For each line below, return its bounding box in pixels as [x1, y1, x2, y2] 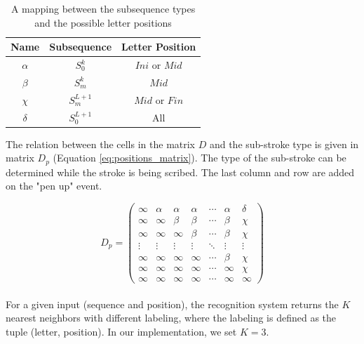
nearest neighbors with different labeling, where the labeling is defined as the [6, 310, 337, 325]
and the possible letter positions [34, 15, 172, 29]
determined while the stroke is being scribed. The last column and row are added [6, 164, 355, 179]
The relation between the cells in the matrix [6, 136, 196, 151]
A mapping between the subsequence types [11, 1, 196, 15]
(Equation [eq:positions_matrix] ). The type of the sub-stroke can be [53, 150, 346, 165]
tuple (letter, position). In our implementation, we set [6, 324, 237, 338]
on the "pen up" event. [6, 178, 102, 193]
